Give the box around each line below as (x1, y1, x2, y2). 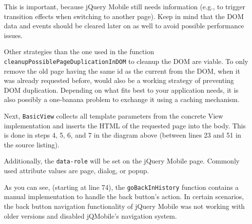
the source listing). (4, 139, 59, 149)
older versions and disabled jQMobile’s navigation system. (4, 210, 177, 221)
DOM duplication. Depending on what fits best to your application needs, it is (4, 84, 239, 95)
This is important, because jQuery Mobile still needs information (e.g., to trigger (4, 1, 245, 11)
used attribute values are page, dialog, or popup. (4, 165, 149, 176)
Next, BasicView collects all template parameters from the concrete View (4, 111, 223, 121)
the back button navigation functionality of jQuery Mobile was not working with (4, 201, 245, 211)
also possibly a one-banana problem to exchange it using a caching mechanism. (4, 94, 240, 104)
